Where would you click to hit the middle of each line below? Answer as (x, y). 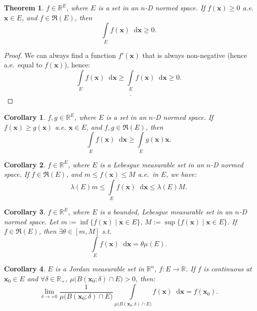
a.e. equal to (23, 65)
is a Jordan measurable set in (100, 269)
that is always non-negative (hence (195, 55)
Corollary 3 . (25, 212)
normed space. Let (31, 221)
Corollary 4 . (25, 269)
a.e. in (148, 174)
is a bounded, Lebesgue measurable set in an (166, 212)
